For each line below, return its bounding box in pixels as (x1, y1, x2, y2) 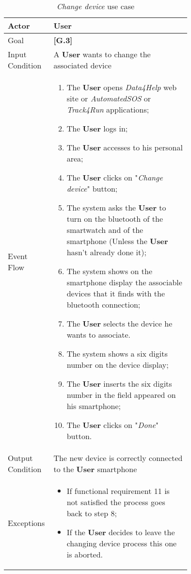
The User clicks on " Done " (66, 419, 159, 430)
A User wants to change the (53, 49, 151, 60)
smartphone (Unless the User (66, 235, 168, 246)
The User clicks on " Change (66, 172, 163, 183)
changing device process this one (66, 538, 177, 549)
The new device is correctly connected (53, 452, 183, 463)
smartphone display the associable (66, 277, 182, 288)
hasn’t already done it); (66, 246, 146, 258)
